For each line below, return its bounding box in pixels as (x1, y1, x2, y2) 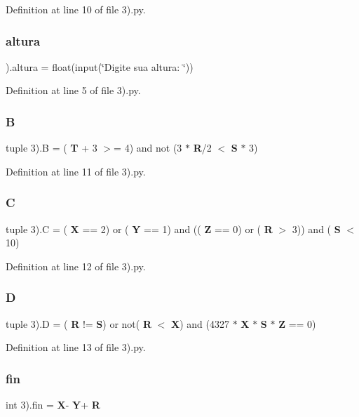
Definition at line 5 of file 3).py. (6, 83, 141, 98)
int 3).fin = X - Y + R (6, 397, 100, 412)
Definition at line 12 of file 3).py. (6, 258, 146, 273)
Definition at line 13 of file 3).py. (6, 340, 146, 355)
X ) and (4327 (171, 316, 229, 331)
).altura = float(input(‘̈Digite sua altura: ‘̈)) (6, 59, 194, 74)
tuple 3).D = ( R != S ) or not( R (6, 316, 152, 331)
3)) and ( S (292, 221, 341, 236)
